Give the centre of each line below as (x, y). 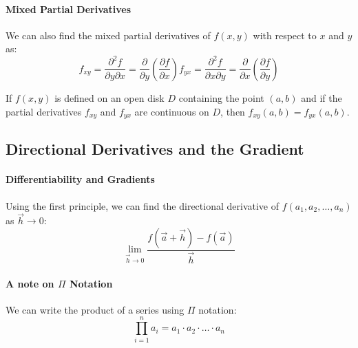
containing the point (221, 97)
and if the (322, 97)
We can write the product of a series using (95, 309)
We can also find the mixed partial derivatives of (108, 35)
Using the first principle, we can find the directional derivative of (142, 205)
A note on (30, 283)
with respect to (285, 35)
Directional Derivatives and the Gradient (155, 149)
